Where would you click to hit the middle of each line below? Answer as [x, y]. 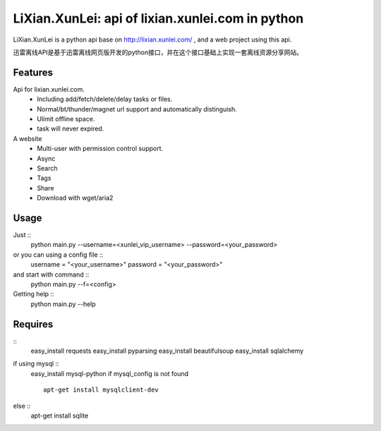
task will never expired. [71, 129]
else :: [22, 406]
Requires [33, 324]
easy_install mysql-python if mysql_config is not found [110, 373]
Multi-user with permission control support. [100, 149]
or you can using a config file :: [58, 255]
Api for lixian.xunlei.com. [49, 89]
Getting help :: [34, 294]
